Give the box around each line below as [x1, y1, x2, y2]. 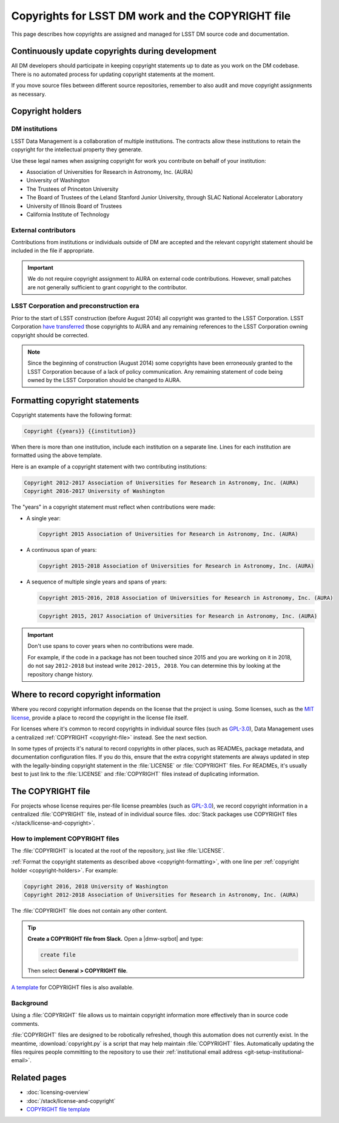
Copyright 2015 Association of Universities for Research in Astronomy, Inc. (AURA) [39, 531, 298, 538]
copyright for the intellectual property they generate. [11, 146, 143, 153]
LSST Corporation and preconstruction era [11, 301, 139, 310]
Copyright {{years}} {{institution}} [24, 427, 136, 434]
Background [11, 999, 49, 1008]
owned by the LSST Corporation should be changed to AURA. [27, 377, 182, 384]
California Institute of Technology [26, 210, 110, 218]
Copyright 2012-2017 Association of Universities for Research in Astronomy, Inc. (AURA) [24, 479, 300, 486]
